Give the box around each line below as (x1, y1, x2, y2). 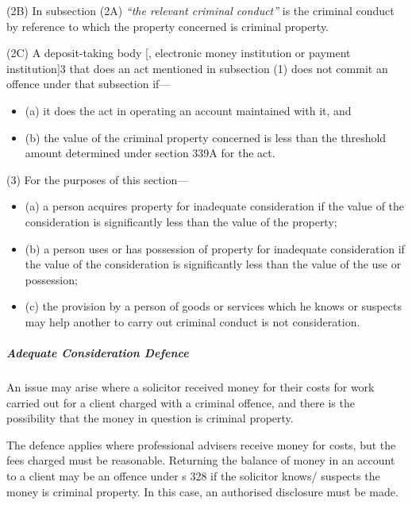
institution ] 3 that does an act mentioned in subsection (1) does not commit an (6, 60, 388, 76)
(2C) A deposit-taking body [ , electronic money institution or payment (6, 44, 351, 61)
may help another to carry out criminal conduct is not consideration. (25, 313, 360, 330)
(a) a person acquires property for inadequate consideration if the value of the (25, 198, 405, 214)
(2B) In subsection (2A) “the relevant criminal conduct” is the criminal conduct (6, 2, 395, 18)
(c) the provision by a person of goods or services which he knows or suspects (25, 298, 402, 314)
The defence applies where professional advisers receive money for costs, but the (6, 436, 396, 453)
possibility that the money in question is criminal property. (6, 410, 294, 426)
